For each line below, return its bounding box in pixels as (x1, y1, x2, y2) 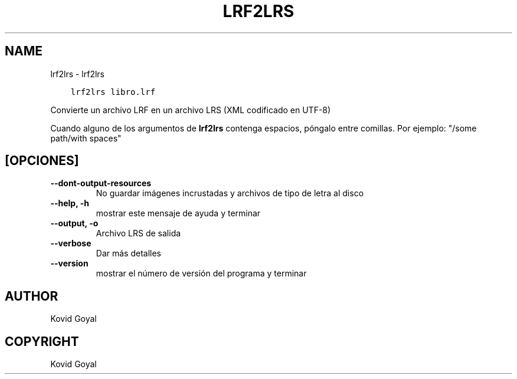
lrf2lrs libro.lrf (70, 87, 156, 97)
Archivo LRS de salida (96, 228, 181, 239)
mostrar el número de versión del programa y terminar (96, 268, 307, 279)
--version (50, 258, 89, 269)
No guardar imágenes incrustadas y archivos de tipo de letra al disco (96, 188, 364, 199)
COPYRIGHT (5, 334, 79, 349)
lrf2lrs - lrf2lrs (50, 68, 105, 79)
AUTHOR (5, 288, 58, 304)
